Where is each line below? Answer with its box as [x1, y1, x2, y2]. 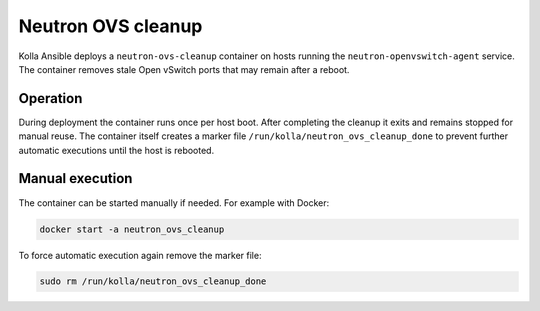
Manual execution [18, 170, 133, 187]
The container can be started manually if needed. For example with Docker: [18, 196, 330, 209]
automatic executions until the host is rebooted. [18, 144, 215, 156]
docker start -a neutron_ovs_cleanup [39, 223, 225, 235]
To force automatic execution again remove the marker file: [18, 249, 262, 261]
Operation [18, 90, 83, 107]
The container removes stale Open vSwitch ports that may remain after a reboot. [18, 63, 350, 75]
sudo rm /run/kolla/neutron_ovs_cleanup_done [39, 276, 267, 287]
